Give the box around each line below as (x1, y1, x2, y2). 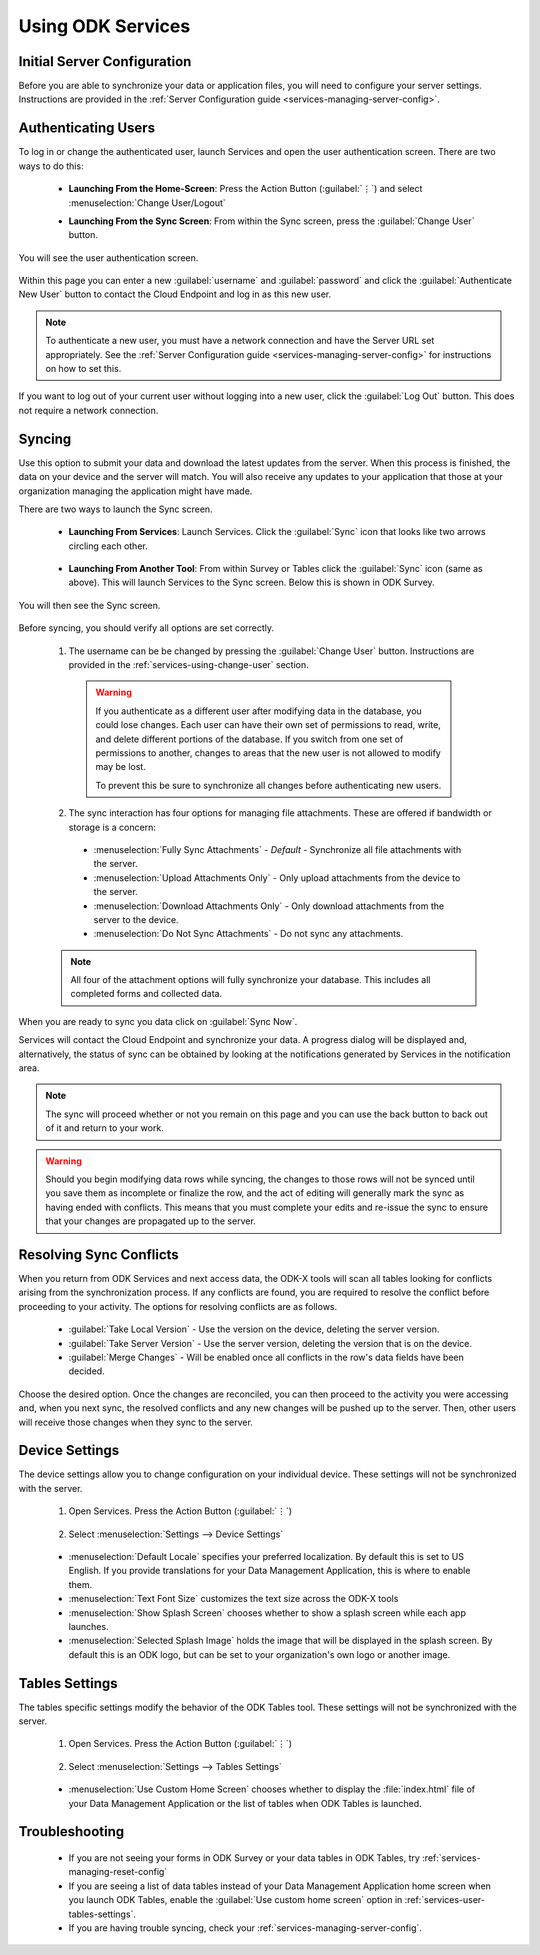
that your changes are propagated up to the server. (45, 1215, 257, 1227)
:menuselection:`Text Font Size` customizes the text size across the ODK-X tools (68, 1593, 399, 1605)
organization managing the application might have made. (18, 485, 253, 497)
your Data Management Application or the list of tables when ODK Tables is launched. (68, 1797, 422, 1809)
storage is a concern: (68, 821, 157, 833)
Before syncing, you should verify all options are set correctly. (18, 622, 275, 634)
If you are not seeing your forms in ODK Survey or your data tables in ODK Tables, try (68, 1852, 420, 1864)
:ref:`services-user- (404, 1894, 485, 1906)
